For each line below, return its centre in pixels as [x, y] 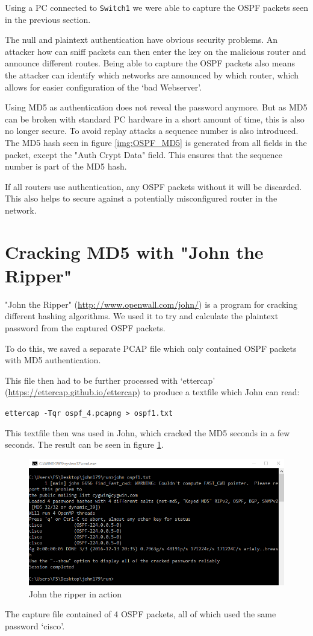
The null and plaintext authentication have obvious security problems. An [141, 40]
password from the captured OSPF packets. [85, 328]
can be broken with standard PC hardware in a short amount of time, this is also [155, 119]
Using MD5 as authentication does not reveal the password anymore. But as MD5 [156, 107]
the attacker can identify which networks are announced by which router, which [152, 75]
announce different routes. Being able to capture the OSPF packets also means [150, 63]
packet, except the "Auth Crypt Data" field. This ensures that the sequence [144, 154]
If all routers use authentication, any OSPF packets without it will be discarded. [153, 186]
